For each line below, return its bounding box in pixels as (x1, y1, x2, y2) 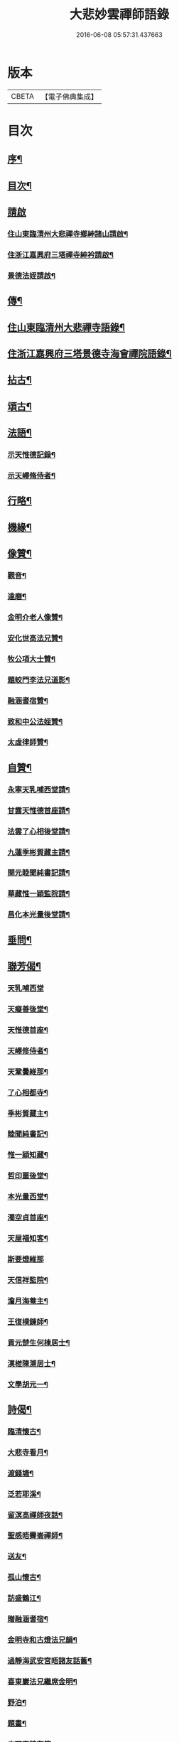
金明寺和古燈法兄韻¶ (7, 1635, 78, 1645)
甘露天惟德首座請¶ (7, 805, 70, 815)
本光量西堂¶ (7, 1192, 48, 1202)
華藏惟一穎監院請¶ (7, 889, 70, 899)
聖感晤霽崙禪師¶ (7, 1531, 63, 1541)
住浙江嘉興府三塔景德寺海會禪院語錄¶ (7, 348, 172, 360)
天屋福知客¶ (7, 1234, 48, 1244)
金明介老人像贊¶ (7, 612, 63, 622)
